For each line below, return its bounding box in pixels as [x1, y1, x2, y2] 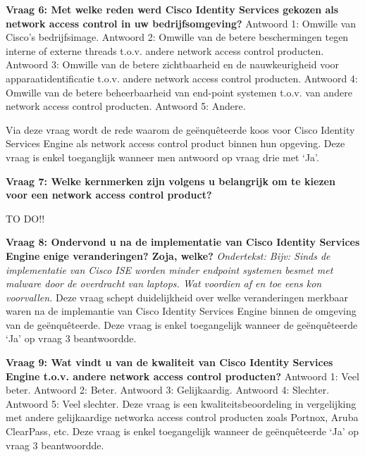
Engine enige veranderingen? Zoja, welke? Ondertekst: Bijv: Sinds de [6, 248, 330, 263]
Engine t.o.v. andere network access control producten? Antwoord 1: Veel [6, 368, 359, 383]
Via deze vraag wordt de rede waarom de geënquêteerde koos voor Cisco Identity [6, 122, 355, 137]
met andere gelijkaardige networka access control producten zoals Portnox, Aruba [6, 410, 359, 425]
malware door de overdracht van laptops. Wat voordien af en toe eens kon [6, 276, 322, 291]
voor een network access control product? [6, 187, 212, 202]
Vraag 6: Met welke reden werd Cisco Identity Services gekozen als [6, 2, 339, 16]
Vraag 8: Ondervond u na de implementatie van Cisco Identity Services [6, 234, 360, 249]
